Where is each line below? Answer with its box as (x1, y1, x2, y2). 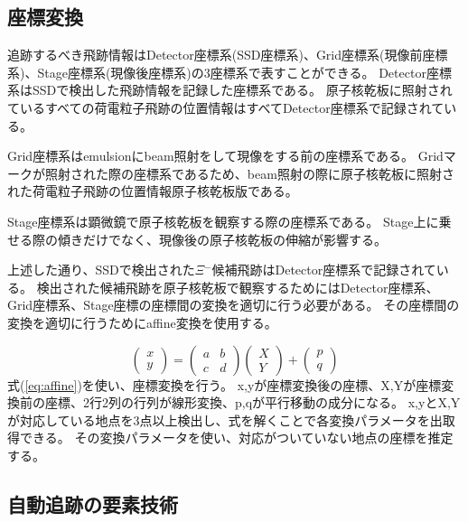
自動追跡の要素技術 (7, 489, 178, 517)
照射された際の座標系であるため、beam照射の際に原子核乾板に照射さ (44, 163, 454, 182)
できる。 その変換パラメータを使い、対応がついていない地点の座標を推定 (19, 428, 454, 447)
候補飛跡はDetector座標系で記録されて (211, 260, 436, 279)
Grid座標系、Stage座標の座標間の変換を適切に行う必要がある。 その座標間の (7, 295, 460, 314)
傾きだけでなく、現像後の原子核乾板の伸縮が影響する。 (57, 229, 387, 248)
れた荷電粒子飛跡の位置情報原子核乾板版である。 (7, 182, 298, 200)
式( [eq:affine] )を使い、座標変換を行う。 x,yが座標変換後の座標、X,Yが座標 (7, 375, 442, 394)
